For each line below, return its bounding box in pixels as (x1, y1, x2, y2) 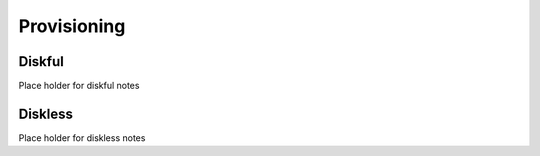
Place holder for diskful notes (18, 80, 140, 92)
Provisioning (18, 15, 126, 37)
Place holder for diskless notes (18, 131, 146, 144)
